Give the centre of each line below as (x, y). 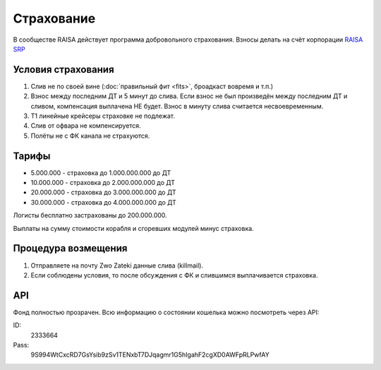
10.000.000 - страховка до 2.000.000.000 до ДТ (103, 183)
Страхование (54, 18)
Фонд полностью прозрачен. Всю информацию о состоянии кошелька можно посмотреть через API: (166, 312)
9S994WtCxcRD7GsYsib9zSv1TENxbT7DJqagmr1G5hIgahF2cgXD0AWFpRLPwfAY (150, 355)
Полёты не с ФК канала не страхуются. (90, 136)
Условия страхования (64, 70)
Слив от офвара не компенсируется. (86, 126)
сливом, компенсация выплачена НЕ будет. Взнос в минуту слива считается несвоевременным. (177, 106)
